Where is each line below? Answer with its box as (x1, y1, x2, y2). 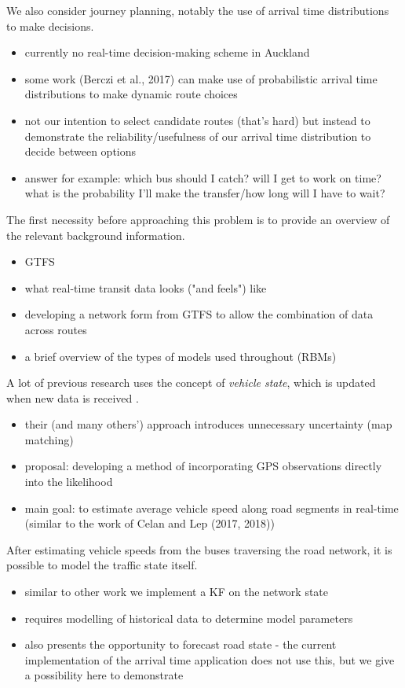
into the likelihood (24, 473, 113, 490)
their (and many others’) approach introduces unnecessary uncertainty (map (24, 416, 392, 432)
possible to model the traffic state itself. (6, 557, 198, 573)
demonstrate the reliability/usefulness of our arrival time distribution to (24, 127, 371, 144)
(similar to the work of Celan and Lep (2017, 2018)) (24, 515, 275, 532)
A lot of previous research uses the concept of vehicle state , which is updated (6, 374, 376, 391)
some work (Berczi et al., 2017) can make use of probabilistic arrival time (24, 70, 378, 86)
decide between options (24, 143, 137, 160)
